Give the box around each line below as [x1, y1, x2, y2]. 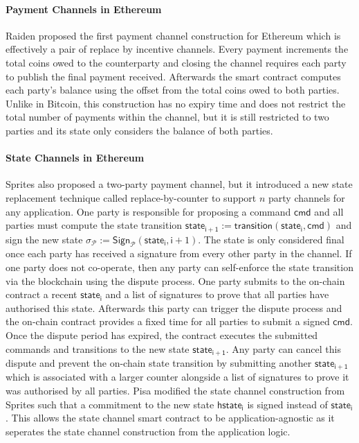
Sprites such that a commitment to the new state [6, 397, 214, 411]
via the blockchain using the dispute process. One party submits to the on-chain [6, 273, 345, 288]
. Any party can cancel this [225, 341, 341, 356]
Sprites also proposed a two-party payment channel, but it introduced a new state [6, 177, 353, 191]
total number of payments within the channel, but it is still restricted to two [6, 110, 329, 124]
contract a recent [6, 287, 77, 302]
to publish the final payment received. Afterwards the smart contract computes [6, 69, 341, 83]
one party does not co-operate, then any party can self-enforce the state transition [6, 259, 353, 274]
